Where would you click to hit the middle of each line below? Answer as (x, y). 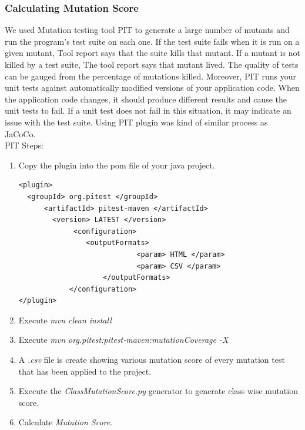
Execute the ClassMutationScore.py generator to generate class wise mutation (158, 391)
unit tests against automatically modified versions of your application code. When (152, 87)
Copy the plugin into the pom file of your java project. (117, 165)
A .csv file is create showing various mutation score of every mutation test (152, 360)
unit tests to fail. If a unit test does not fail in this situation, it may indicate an (148, 110)
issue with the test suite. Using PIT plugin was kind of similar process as (136, 122)
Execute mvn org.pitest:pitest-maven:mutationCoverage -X (123, 340)
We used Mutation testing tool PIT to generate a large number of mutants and (147, 30)
